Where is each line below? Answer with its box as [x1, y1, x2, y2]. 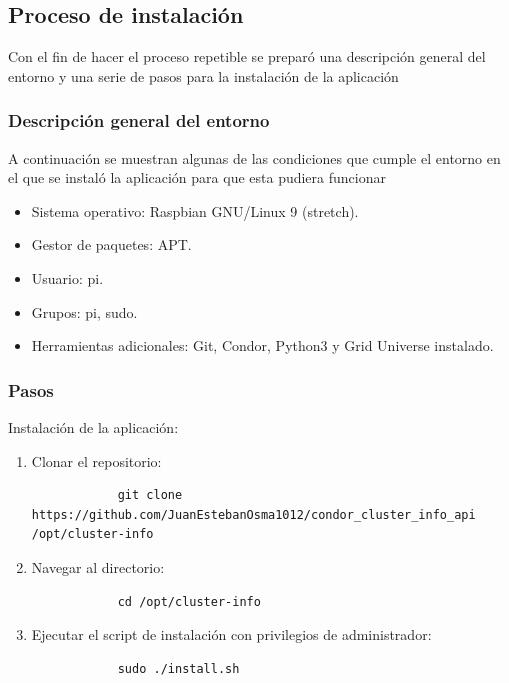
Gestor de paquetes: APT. [31, 234, 192, 255]
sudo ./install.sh [117, 661, 240, 676]
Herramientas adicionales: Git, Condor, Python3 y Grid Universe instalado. [31, 335, 494, 356]
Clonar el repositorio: [31, 450, 162, 471]
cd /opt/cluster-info [117, 594, 261, 609]
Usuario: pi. [31, 267, 104, 288]
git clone [117, 488, 183, 503]
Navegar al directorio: [31, 556, 165, 577]
